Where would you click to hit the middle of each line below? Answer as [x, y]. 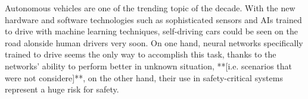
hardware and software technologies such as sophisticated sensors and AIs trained [153, 19]
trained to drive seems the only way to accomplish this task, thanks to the [141, 54]
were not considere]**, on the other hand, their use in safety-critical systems [144, 77]
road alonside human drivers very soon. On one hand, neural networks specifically [154, 42]
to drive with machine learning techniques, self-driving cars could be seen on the [152, 31]
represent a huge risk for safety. [62, 89]
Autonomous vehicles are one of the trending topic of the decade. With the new [150, 8]
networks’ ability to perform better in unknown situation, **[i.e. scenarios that [148, 66]
